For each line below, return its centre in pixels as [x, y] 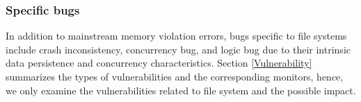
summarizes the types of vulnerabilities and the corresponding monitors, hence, [175, 76]
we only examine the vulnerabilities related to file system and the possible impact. [181, 90]
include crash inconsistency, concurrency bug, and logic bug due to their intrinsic [178, 49]
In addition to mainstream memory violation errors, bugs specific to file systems [176, 36]
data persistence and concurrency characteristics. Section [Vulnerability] [159, 63]
